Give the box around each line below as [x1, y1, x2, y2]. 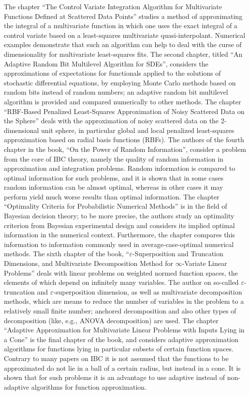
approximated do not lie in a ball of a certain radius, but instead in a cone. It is [4, 362, 241, 373]
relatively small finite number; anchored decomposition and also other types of [4, 306, 236, 315]
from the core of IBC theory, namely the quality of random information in [4, 153, 223, 164]
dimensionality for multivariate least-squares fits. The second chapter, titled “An [4, 49, 243, 59]
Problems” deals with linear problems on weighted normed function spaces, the [4, 267, 238, 278]
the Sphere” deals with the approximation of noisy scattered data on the [4, 115, 219, 126]
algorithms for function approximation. [31, 381, 147, 392]
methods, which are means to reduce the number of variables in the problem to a [4, 296, 244, 306]
